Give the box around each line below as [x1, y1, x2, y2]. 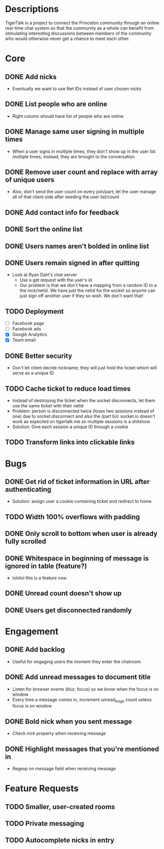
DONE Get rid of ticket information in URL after [5, 478, 150, 486]
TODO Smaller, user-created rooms [5, 803, 115, 811]
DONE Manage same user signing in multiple [5, 128, 144, 136]
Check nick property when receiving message [12, 730, 106, 736]
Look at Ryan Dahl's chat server [12, 272, 77, 278]
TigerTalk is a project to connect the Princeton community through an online [5, 20, 160, 26]
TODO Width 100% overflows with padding [5, 513, 140, 521]
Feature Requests [5, 783, 79, 794]
